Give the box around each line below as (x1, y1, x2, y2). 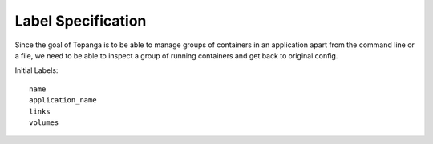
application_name (29, 96, 97, 105)
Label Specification (14, 12, 147, 30)
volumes (29, 118, 59, 127)
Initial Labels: (14, 66, 59, 75)
